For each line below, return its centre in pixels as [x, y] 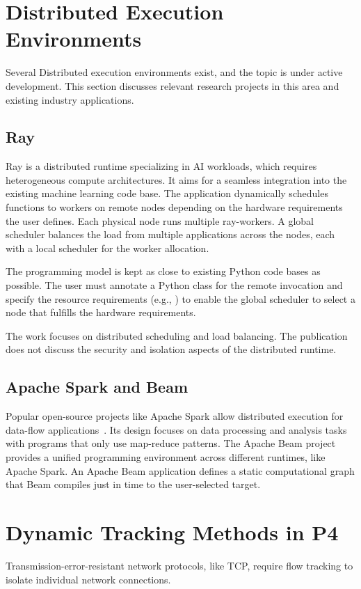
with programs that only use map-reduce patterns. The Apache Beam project [171, 443]
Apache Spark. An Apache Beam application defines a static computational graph [180, 470]
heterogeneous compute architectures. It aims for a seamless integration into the [176, 179]
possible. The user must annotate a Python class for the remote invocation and [174, 285]
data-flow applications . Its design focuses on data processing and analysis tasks [176, 429]
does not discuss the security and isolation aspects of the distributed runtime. [171, 349]
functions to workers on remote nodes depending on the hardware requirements [174, 207]
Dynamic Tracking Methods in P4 [172, 532]
